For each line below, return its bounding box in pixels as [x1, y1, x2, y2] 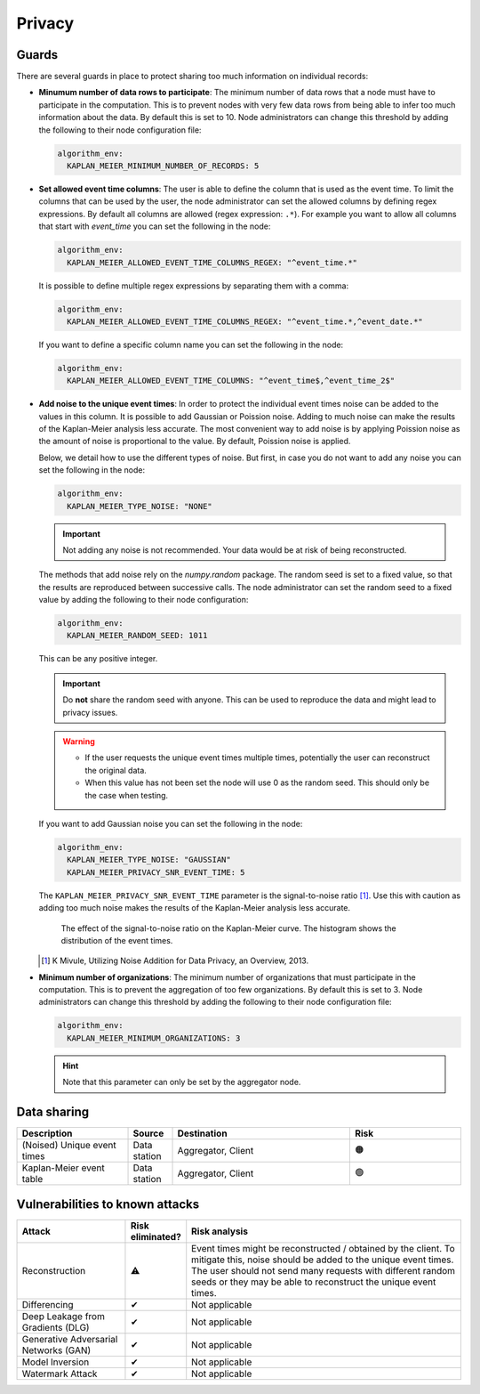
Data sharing [16, 1105, 90, 1120]
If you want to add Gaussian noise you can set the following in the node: [38, 818, 303, 829]
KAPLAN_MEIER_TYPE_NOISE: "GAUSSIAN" [67, 855, 231, 865]
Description [21, 1127, 73, 1139]
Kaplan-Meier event [21, 1162, 106, 1174]
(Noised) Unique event [21, 1139, 117, 1152]
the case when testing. [84, 790, 169, 800]
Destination [177, 1127, 228, 1139]
